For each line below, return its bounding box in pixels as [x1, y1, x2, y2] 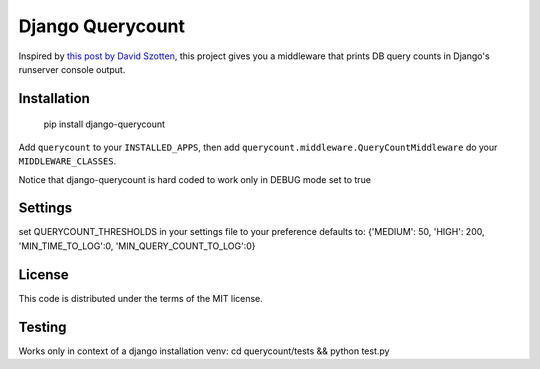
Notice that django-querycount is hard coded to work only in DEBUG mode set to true [18, 173, 372, 185]
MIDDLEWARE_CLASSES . [18, 155, 117, 167]
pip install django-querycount [43, 118, 165, 130]
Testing [18, 318, 67, 335]
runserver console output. [18, 63, 126, 75]
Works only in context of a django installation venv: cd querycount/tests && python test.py [18, 345, 390, 357]
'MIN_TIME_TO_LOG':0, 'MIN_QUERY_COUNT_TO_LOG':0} [18, 240, 256, 252]
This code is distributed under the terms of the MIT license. [18, 292, 264, 304]
